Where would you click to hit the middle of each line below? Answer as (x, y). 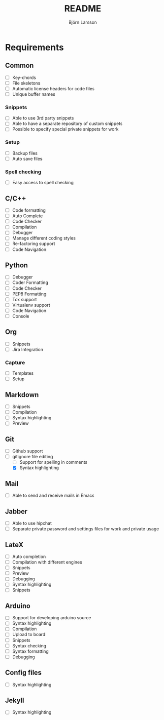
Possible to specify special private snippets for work (66, 129)
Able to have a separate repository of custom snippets (67, 123)
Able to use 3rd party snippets (43, 118)
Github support (28, 451)
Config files (23, 673)
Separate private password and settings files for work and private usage (85, 529)
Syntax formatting (31, 651)
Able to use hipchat (32, 523)
